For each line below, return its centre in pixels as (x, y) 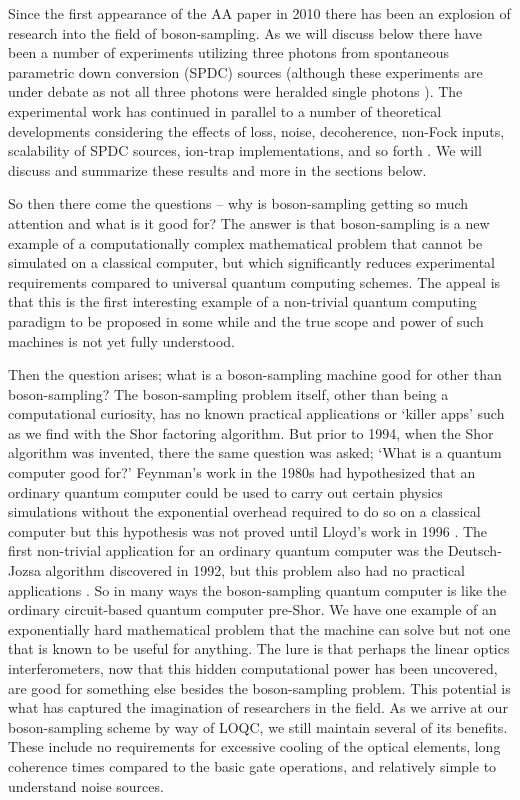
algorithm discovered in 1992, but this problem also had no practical (255, 570)
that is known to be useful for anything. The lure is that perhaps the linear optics (259, 648)
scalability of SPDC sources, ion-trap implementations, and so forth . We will (245, 150)
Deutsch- (474, 550)
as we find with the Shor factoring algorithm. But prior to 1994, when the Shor (251, 432)
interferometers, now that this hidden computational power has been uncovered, (253, 668)
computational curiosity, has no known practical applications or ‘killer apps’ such (256, 413)
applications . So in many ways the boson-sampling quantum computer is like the (257, 589)
